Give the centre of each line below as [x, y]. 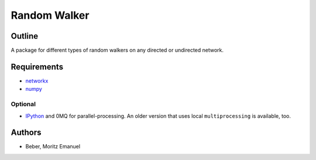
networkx [37, 81]
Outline [24, 36]
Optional [23, 104]
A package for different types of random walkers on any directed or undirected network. [117, 50]
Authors [26, 133]
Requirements [37, 67]
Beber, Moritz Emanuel [53, 147]
